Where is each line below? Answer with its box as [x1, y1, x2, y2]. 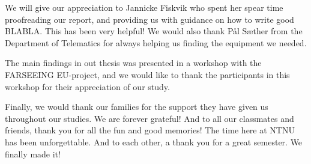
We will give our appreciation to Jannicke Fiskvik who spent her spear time [5, 1, 283, 13]
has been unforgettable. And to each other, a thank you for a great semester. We [5, 135, 303, 148]
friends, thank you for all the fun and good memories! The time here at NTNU [5, 124, 295, 136]
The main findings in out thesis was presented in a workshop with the [5, 56, 262, 69]
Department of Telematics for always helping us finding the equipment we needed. [5, 36, 307, 49]
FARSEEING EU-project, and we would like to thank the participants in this [5, 68, 290, 80]
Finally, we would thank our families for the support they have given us [5, 100, 268, 113]
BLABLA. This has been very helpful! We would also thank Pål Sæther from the [5, 25, 303, 37]
